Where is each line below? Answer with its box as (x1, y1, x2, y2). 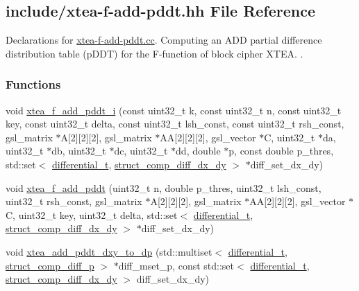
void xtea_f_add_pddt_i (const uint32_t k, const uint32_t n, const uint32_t (6, 103, 342, 117)
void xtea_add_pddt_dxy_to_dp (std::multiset (6, 244, 212, 258)
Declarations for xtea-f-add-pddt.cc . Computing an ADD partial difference (6, 33, 322, 47)
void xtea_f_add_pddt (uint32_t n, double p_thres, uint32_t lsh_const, (6, 180, 322, 195)
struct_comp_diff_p (6, 258, 94, 272)
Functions (6, 76, 61, 93)
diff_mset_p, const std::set (118, 258, 235, 272)
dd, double (176, 143, 221, 158)
